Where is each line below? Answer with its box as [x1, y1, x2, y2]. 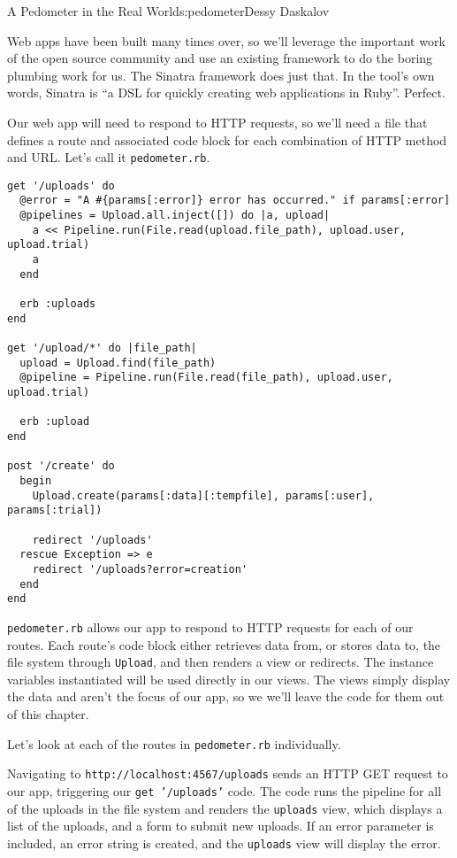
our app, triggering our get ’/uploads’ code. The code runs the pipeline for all [7, 781, 442, 800]
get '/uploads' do [7, 179, 115, 192]
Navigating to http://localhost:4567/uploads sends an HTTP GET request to [7, 764, 448, 783]
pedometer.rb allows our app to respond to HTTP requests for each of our [7, 617, 414, 636]
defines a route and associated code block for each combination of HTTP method [7, 130, 447, 149]
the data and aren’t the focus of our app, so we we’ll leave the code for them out [7, 687, 445, 706]
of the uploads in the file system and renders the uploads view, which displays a [7, 799, 443, 817]
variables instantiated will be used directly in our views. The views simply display [7, 669, 451, 688]
